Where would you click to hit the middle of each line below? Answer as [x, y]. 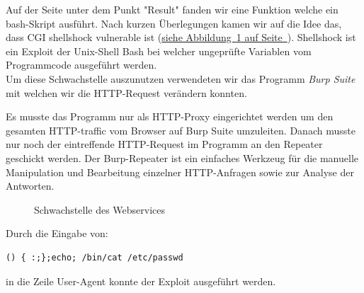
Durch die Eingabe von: [57, 233]
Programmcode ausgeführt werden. [81, 65]
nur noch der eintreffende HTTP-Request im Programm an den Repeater [164, 144]
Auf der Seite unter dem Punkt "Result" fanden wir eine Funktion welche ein [172, 9]
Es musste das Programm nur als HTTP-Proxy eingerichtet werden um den [170, 116]
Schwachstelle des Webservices [100, 209]
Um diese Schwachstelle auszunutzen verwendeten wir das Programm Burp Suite [181, 78]
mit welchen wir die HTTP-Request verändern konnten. [126, 92]
